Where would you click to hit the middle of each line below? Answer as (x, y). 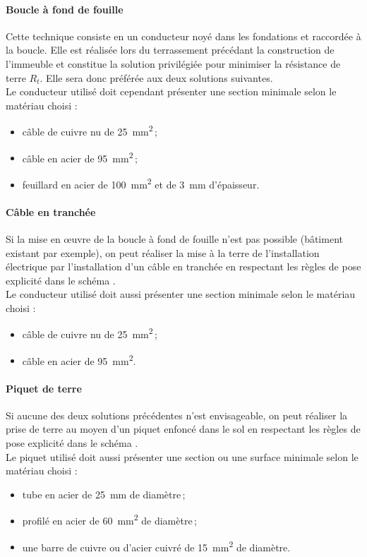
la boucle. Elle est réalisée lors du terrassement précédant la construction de (170, 50)
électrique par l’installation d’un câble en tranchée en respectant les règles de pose (183, 266)
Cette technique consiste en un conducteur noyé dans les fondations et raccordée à (183, 36)
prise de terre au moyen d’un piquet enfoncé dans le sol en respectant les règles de (183, 429)
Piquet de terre (44, 388)
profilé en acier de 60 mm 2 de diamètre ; (109, 519)
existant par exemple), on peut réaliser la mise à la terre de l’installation (163, 252)
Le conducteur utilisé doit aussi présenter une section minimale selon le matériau (181, 294)
